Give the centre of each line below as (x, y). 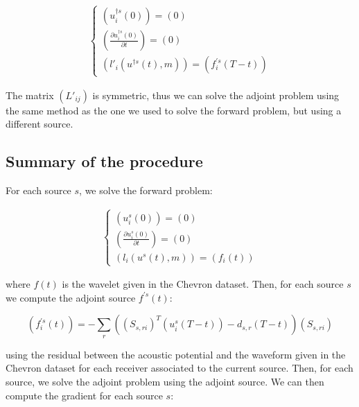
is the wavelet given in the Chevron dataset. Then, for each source (203, 284)
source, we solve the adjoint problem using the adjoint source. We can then (165, 381)
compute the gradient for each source (84, 395)
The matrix (30, 95)
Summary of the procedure (104, 161)
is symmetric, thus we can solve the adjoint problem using (216, 95)
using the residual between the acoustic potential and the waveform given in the (176, 354)
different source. (40, 124)
